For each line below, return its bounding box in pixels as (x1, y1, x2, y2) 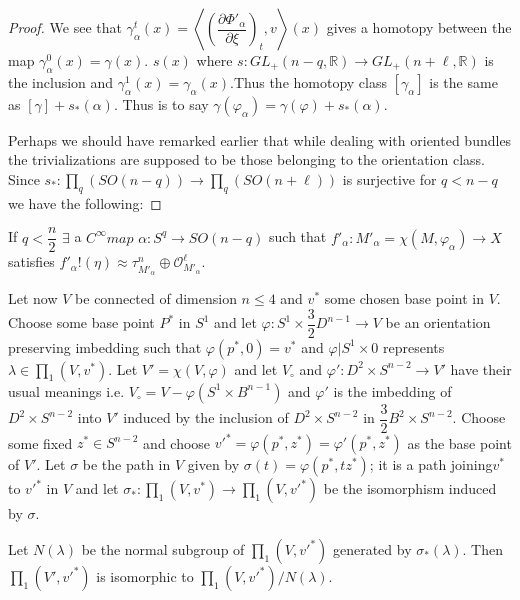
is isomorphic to (96, 565, 194, 586)
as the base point (407, 432, 512, 453)
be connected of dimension (75, 288, 237, 308)
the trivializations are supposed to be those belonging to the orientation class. (8, 149, 485, 170)
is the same (429, 71, 498, 92)
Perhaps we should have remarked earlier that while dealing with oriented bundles (8, 129, 512, 150)
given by (187, 454, 240, 475)
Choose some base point (8, 312, 155, 333)
